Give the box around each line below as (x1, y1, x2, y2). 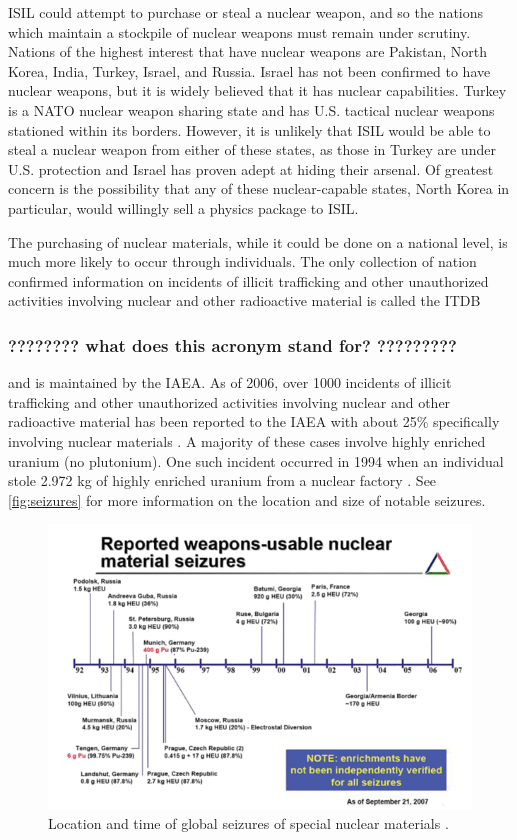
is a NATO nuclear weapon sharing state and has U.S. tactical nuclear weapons (8, 99, 495, 120)
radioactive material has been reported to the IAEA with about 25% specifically (8, 411, 500, 432)
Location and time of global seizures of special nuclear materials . (48, 813, 449, 834)
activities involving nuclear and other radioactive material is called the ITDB (8, 290, 481, 311)
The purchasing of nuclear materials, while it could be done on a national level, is (8, 231, 508, 252)
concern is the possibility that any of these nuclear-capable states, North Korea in (8, 178, 510, 199)
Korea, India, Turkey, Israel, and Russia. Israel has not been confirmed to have (8, 60, 491, 81)
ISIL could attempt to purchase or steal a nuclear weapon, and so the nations (8, 2, 484, 22)
